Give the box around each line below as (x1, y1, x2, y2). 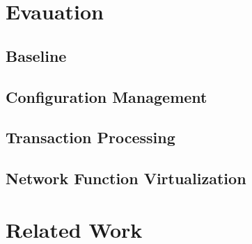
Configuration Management (6, 86, 207, 107)
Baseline (6, 44, 67, 66)
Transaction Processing (6, 127, 175, 148)
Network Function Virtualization (6, 168, 246, 189)
